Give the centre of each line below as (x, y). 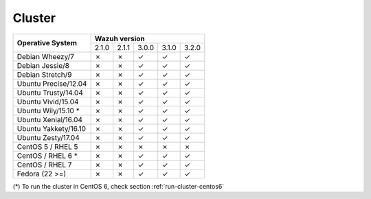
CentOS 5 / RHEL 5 (47, 146)
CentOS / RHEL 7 (44, 165)
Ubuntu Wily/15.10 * (48, 110)
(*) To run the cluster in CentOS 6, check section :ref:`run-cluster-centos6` (119, 186)
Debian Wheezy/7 (46, 56)
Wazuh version (120, 38)
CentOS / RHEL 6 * (47, 156)
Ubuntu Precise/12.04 (52, 84)
